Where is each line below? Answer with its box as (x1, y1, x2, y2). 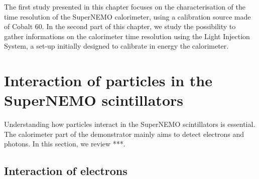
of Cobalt (4, 21, 33, 32)
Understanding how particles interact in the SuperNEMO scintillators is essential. (4, 119, 255, 129)
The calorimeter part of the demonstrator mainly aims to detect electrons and (4, 128, 244, 139)
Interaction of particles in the (4, 70, 212, 91)
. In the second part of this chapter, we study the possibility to (42, 21, 236, 32)
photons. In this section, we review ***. (4, 138, 125, 149)
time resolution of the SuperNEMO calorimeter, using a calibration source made (4, 11, 251, 22)
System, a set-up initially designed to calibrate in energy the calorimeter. (4, 41, 229, 51)
